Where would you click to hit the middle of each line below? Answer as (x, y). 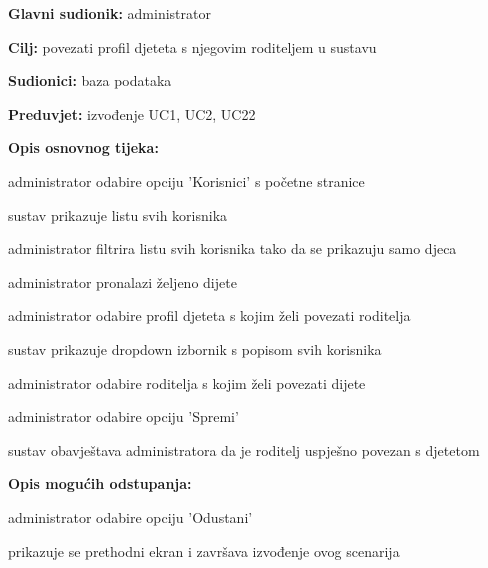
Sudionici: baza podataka (90, 80)
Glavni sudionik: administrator (109, 13)
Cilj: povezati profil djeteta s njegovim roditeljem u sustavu (192, 46)
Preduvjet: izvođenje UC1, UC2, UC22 (132, 113)
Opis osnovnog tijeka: (83, 147)
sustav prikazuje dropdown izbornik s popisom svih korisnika (195, 348)
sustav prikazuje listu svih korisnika (118, 214)
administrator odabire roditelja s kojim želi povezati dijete (187, 382)
